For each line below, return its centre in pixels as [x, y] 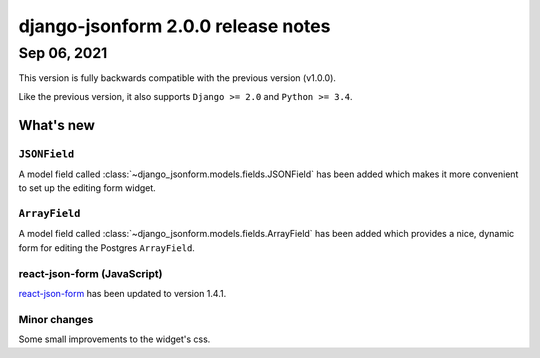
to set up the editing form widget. [87, 188]
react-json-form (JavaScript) [90, 273]
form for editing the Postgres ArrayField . [106, 247]
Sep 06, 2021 [63, 53]
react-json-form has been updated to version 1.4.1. [122, 293]
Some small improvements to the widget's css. [114, 339]
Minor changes [56, 319]
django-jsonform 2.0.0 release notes [174, 26]
